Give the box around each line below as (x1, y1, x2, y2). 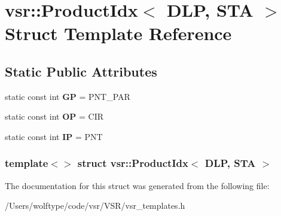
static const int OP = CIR (5, 110, 103, 123)
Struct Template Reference (5, 21, 232, 45)
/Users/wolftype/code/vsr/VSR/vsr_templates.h (5, 199, 185, 212)
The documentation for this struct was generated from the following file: (5, 179, 270, 191)
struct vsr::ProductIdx (77, 156, 188, 171)
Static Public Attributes (5, 62, 157, 80)
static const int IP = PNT (5, 130, 103, 142)
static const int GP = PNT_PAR (5, 90, 130, 102)
